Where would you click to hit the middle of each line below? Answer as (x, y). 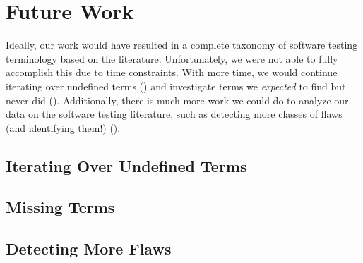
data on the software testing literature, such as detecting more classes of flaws (174, 114)
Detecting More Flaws (89, 249)
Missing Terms (60, 207)
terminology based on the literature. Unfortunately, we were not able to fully (172, 58)
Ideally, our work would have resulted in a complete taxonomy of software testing (182, 45)
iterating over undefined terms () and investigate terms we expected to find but (176, 86)
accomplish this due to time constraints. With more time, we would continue (172, 72)
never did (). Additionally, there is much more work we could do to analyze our (177, 100)
